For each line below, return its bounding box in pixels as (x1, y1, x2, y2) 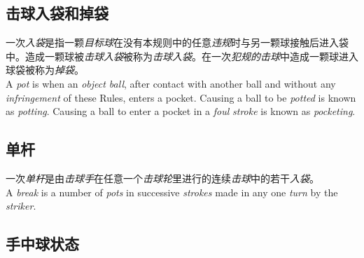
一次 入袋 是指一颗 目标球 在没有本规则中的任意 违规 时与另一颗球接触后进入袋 (6, 35, 349, 50)
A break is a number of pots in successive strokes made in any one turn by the (6, 184, 338, 199)
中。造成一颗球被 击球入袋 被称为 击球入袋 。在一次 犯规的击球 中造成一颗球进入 (6, 48, 358, 63)
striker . (6, 198, 36, 213)
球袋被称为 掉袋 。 (6, 62, 84, 77)
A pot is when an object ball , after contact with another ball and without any (6, 76, 336, 90)
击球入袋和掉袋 (6, 2, 108, 24)
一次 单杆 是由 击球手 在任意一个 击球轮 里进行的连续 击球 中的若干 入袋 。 (6, 170, 319, 185)
